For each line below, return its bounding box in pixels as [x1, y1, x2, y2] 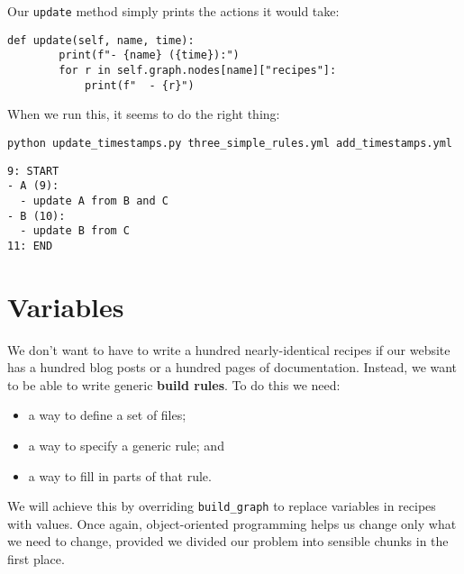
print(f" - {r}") [84, 78, 195, 92]
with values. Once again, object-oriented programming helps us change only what [7, 514, 457, 533]
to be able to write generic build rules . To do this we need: [7, 375, 341, 394]
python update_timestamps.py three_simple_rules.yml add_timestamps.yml [7, 136, 452, 150]
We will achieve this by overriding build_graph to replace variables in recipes [7, 497, 436, 515]
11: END [7, 239, 53, 252]
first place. [7, 550, 65, 568]
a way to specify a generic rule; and [28, 435, 224, 454]
